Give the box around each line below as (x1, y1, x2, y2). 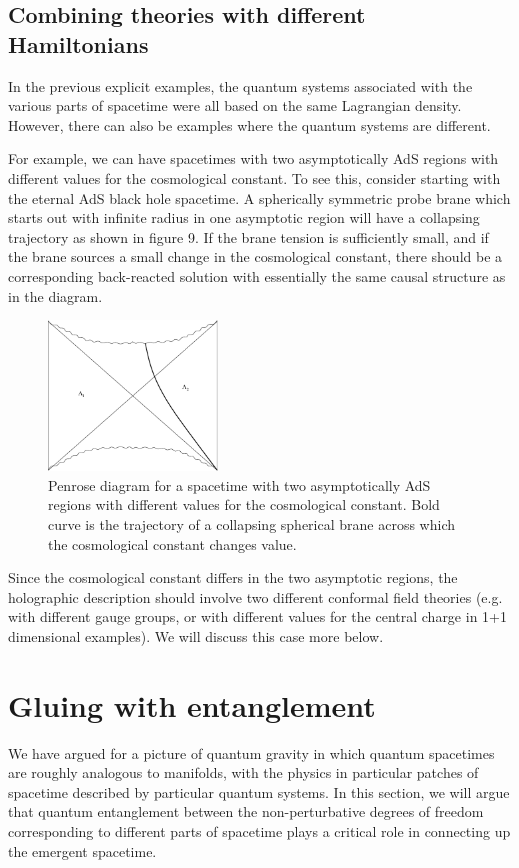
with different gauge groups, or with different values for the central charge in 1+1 (8, 606, 507, 627)
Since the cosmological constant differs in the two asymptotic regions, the (8, 567, 458, 588)
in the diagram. (8, 285, 103, 306)
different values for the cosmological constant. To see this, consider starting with (8, 167, 501, 188)
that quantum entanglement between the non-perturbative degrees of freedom (8, 801, 484, 822)
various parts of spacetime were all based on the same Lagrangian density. (8, 95, 462, 116)
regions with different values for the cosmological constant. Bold (48, 494, 440, 515)
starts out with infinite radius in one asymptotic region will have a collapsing (8, 207, 480, 228)
